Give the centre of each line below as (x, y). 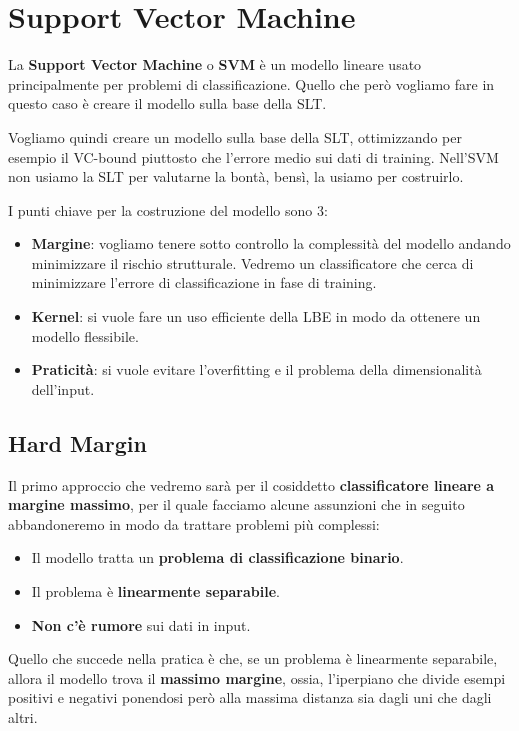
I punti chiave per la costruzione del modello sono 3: (168, 209)
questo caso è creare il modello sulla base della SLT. (167, 103)
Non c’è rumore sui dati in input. (141, 624)
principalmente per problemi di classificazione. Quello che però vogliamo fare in (251, 83)
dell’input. (63, 388)
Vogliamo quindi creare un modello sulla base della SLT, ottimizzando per (235, 136)
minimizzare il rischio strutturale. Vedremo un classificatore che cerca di (252, 262)
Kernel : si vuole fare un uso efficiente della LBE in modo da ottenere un (256, 316)
